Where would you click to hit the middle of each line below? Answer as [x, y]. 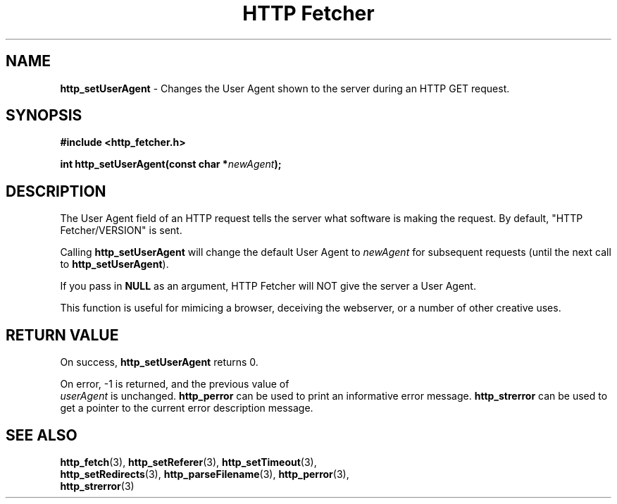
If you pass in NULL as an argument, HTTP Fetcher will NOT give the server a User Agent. [268, 286]
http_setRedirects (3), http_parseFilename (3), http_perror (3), [205, 474]
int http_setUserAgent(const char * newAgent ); [171, 164]
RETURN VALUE [62, 335]
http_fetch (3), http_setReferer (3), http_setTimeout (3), [188, 462]
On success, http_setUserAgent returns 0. [159, 362]
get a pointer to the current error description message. [187, 408]
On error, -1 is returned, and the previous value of [175, 384]
